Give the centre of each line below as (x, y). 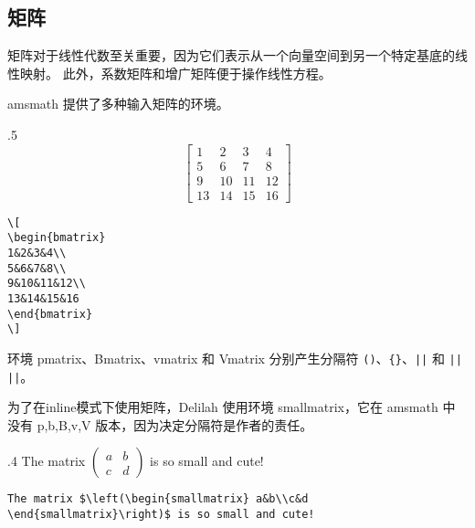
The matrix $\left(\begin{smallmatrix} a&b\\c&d (158, 499)
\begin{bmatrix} (57, 238)
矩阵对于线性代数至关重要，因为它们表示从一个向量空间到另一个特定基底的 (231, 55)
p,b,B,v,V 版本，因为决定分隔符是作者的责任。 (175, 424)
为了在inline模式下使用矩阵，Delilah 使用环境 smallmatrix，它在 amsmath (223, 407)
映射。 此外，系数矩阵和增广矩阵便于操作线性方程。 (175, 73)
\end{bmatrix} (50, 314)
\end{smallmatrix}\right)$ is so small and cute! (161, 515)
